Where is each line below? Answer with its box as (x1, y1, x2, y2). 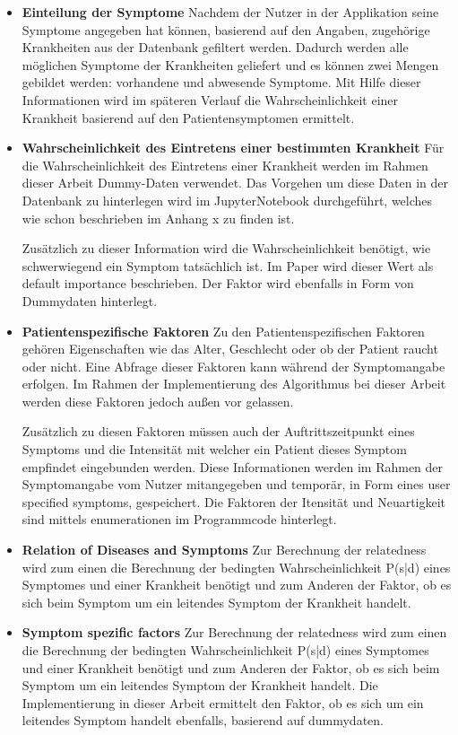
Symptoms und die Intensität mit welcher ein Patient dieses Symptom (22, 440, 407, 459)
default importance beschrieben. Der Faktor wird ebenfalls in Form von (22, 274, 414, 293)
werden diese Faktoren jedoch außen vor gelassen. (22, 391, 294, 410)
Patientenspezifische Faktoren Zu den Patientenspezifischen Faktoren (22, 321, 425, 340)
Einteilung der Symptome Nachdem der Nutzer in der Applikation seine (22, 3, 439, 21)
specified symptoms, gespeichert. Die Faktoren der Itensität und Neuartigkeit (22, 492, 446, 511)
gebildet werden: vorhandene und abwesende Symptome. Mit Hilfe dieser (22, 73, 421, 92)
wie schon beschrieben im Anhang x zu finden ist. (22, 208, 295, 227)
